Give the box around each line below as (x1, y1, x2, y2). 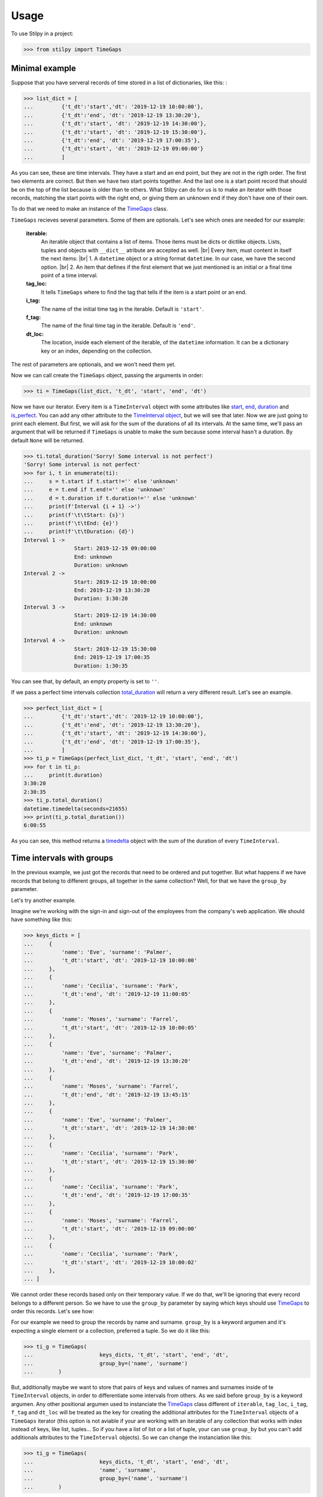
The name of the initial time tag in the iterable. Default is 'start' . (41, 305, 205, 313)
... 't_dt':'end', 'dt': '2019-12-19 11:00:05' (23, 991, 191, 997)
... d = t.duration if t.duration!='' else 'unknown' (23, 495, 197, 501)
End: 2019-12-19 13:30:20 (74, 587, 150, 594)
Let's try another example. (11, 896, 76, 904)
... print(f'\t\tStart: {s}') (23, 511, 125, 518)
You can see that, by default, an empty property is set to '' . (11, 677, 160, 685)
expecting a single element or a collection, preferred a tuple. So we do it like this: (11, 1327, 211, 1334)
